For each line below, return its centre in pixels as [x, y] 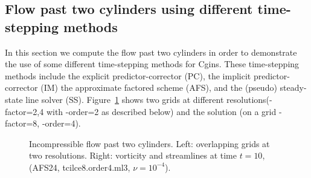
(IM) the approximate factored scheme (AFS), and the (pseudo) [159, 87]
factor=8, [22, 123]
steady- [293, 87]
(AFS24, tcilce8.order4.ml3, [80, 167]
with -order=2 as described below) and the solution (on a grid [161, 111]
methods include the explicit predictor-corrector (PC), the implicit [128, 75]
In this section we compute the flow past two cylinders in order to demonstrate [151, 52]
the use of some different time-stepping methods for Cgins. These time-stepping [152, 64]
